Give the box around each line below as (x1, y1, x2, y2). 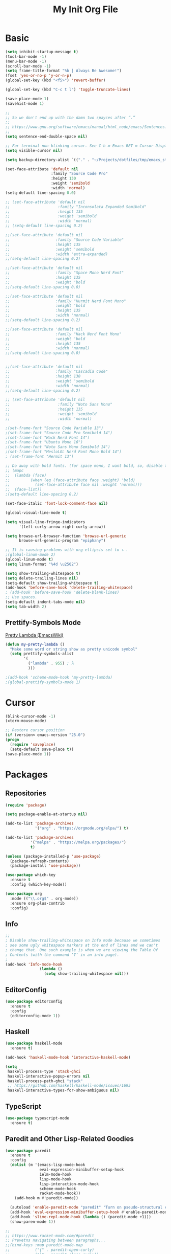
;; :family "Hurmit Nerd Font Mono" (5, 298, 126, 304)
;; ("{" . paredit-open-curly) (5, 1247, 95, 1252)
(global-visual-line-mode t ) (5, 510, 67, 515)
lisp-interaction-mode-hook (39, 1181, 99, 1186)
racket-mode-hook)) (39, 1191, 81, 1196)
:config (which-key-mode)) (10, 882, 67, 887)
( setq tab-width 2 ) (5, 604, 47, 609)
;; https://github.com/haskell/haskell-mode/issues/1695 (7, 1083, 131, 1088)
